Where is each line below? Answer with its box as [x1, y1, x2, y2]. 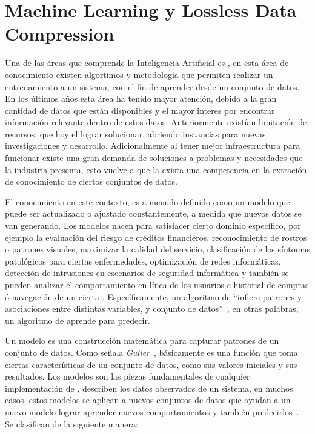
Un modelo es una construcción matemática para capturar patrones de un [5, 334, 279, 347]
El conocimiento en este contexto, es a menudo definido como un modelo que [5, 195, 290, 208]
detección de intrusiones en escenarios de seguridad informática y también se [5, 266, 289, 279]
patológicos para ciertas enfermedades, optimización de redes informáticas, [5, 254, 281, 267]
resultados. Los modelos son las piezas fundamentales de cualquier [5, 370, 250, 383]
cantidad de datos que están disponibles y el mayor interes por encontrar [5, 104, 275, 116]
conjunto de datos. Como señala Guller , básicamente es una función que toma [5, 346, 298, 358]
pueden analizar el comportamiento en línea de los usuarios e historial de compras [5, 278, 309, 291]
